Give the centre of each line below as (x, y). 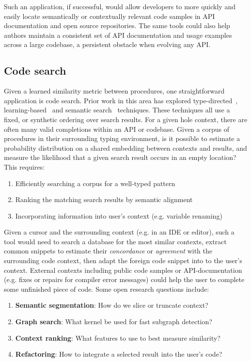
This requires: (24, 166)
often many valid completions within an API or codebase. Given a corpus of (117, 129)
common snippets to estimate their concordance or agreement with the (108, 251)
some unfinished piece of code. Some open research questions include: (107, 289)
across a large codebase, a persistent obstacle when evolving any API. (107, 44)
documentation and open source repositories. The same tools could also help (117, 25)
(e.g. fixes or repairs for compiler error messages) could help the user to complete (124, 279)
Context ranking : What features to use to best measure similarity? (118, 338)
